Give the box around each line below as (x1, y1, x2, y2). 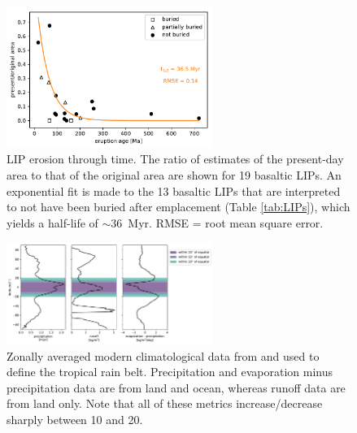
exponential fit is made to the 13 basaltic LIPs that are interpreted (7, 182, 341, 199)
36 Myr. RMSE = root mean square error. (111, 214, 324, 231)
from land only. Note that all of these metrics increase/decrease (7, 395, 323, 412)
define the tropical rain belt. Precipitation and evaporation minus (7, 363, 333, 380)
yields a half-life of (7, 214, 98, 231)
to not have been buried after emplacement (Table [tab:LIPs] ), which (7, 198, 350, 215)
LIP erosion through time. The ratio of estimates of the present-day (7, 150, 344, 167)
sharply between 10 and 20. (7, 411, 143, 427)
